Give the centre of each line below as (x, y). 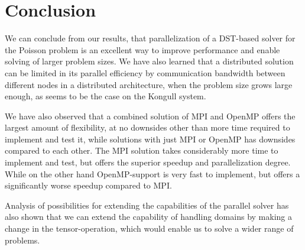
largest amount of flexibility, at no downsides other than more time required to (147, 127)
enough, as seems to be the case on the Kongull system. (106, 96)
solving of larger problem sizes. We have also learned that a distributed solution (149, 61)
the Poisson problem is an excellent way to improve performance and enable (142, 49)
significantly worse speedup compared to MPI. (88, 185)
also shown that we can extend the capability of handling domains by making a (148, 217)
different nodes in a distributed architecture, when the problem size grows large (149, 84)
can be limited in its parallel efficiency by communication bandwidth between (145, 72)
